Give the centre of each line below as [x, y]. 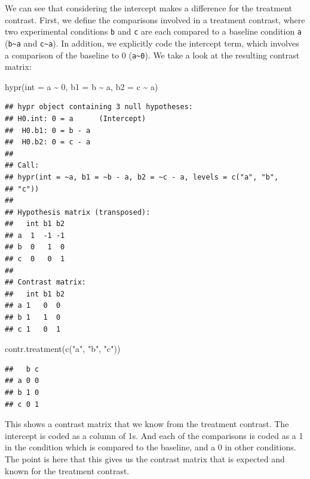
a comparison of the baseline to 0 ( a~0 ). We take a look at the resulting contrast [152, 55]
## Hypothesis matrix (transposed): [78, 212]
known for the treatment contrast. [67, 470]
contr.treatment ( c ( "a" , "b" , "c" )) [63, 349]
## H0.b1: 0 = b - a [48, 130]
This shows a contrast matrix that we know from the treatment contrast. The [147, 424]
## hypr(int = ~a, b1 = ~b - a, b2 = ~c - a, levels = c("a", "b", [142, 177]
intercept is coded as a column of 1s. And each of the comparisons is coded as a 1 [154, 435]
